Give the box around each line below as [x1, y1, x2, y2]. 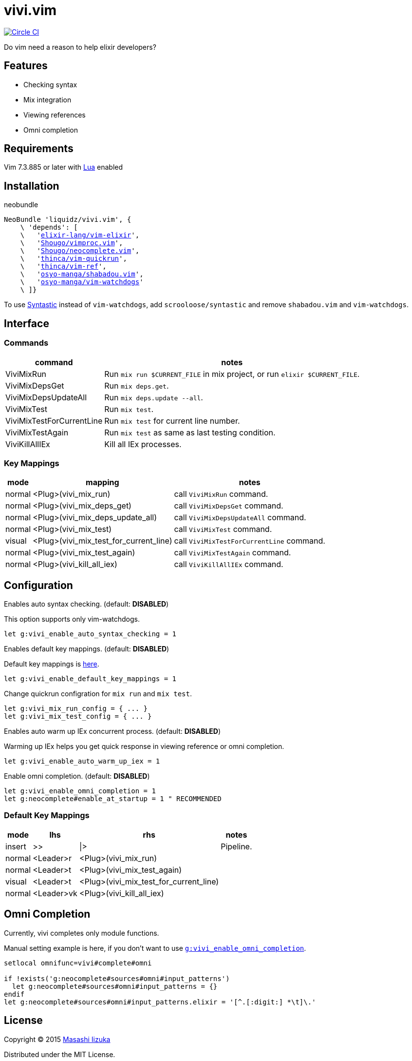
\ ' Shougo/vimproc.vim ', [20, 239, 123, 247]
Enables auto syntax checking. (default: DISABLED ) [4, 600, 169, 609]
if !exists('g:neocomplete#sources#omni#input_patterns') [4, 974, 230, 982]
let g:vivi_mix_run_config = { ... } [4, 705, 148, 713]
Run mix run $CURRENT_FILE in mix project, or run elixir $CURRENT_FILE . [104, 369, 360, 379]
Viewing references [23, 110, 86, 119]
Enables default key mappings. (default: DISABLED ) [4, 645, 169, 653]
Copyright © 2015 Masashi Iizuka [4, 1035, 111, 1043]
